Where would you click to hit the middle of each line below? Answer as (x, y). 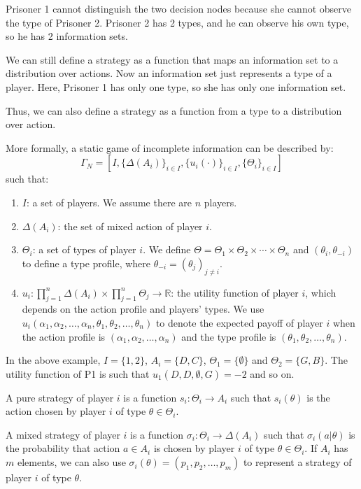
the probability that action (63, 448)
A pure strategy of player (60, 397)
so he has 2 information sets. (67, 36)
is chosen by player (194, 448)
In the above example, (53, 360)
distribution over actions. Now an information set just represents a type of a (169, 73)
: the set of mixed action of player (130, 226)
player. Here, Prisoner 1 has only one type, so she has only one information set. (176, 86)
